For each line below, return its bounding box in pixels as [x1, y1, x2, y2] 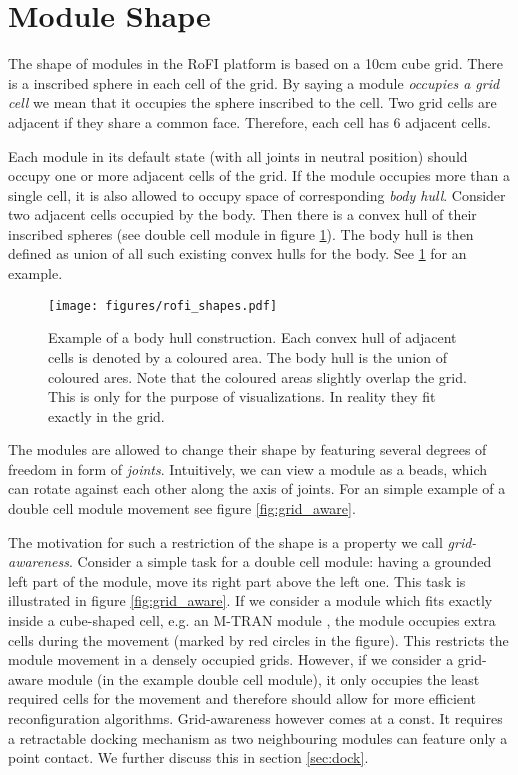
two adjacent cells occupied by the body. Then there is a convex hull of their [8, 204, 477, 225]
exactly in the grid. [48, 405, 165, 426]
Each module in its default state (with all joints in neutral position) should [8, 145, 468, 166]
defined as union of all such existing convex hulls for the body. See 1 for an [8, 243, 467, 264]
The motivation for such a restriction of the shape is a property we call [8, 531, 443, 552]
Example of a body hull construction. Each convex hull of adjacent [48, 327, 457, 348]
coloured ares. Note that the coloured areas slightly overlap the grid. [48, 366, 467, 387]
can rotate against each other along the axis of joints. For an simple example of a [8, 478, 506, 499]
